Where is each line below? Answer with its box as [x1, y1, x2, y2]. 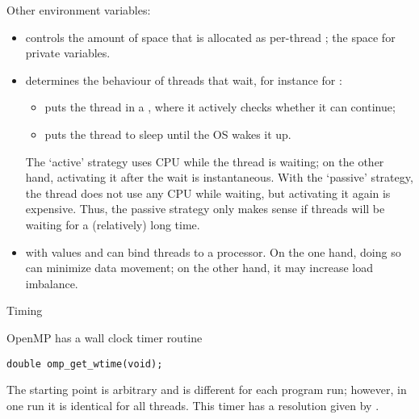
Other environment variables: [6, 2, 151, 18]
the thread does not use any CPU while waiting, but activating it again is [25, 184, 391, 201]
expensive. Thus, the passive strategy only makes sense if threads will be [25, 200, 385, 217]
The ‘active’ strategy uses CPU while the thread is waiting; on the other [25, 153, 384, 170]
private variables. [25, 44, 111, 61]
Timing [6, 302, 43, 319]
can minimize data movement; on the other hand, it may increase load [25, 259, 374, 276]
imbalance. [25, 274, 78, 291]
